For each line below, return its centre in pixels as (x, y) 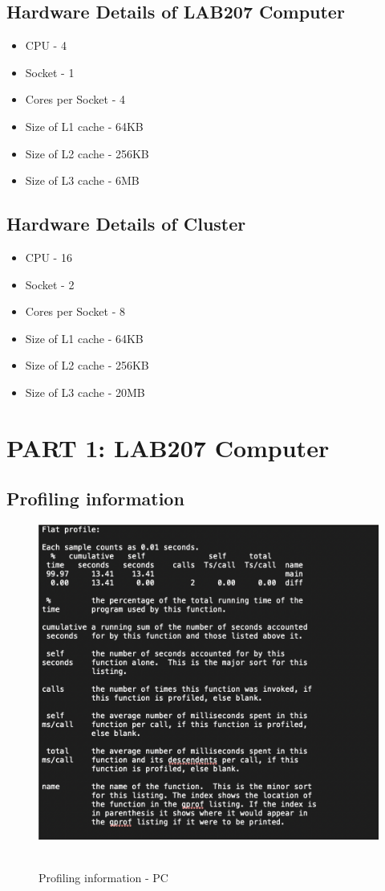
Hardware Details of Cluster (126, 224)
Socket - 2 (50, 284)
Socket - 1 (50, 72)
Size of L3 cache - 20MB (85, 392)
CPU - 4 (46, 45)
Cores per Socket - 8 (75, 311)
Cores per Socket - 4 (75, 99)
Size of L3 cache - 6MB (82, 180)
